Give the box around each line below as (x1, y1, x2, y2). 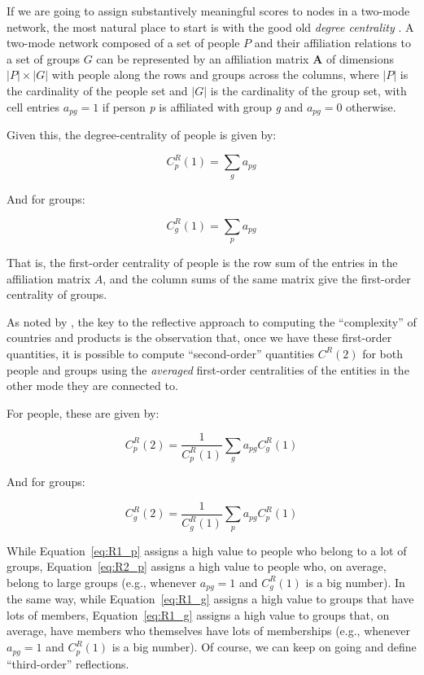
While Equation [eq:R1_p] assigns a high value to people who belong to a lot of (7, 541, 407, 559)
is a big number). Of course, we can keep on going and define (111, 638, 417, 655)
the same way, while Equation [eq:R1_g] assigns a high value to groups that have (7, 590, 414, 607)
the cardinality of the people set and (7, 81, 188, 99)
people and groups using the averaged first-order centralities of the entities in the (7, 361, 409, 378)
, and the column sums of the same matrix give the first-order (103, 270, 411, 287)
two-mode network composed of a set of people (7, 34, 240, 51)
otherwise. (346, 98, 396, 115)
